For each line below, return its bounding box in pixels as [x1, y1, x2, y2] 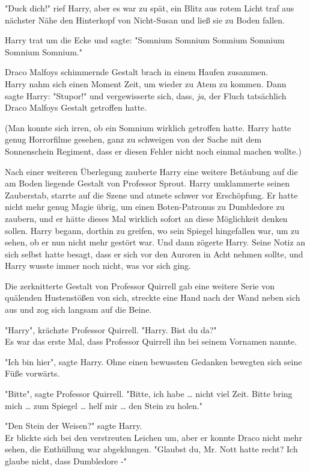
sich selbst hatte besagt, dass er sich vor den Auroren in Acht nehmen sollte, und [5, 247, 303, 260]
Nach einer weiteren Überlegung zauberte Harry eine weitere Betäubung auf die [5, 165, 298, 177]
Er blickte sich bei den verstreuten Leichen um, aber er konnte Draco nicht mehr [5, 431, 302, 443]
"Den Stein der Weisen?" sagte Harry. [5, 419, 142, 432]
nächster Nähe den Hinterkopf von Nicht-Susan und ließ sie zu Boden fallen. [5, 13, 285, 26]
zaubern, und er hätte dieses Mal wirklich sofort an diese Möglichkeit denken [5, 212, 288, 224]
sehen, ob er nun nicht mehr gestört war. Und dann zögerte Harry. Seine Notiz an [5, 236, 306, 248]
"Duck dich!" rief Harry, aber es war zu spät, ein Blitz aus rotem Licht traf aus [5, 2, 294, 14]
